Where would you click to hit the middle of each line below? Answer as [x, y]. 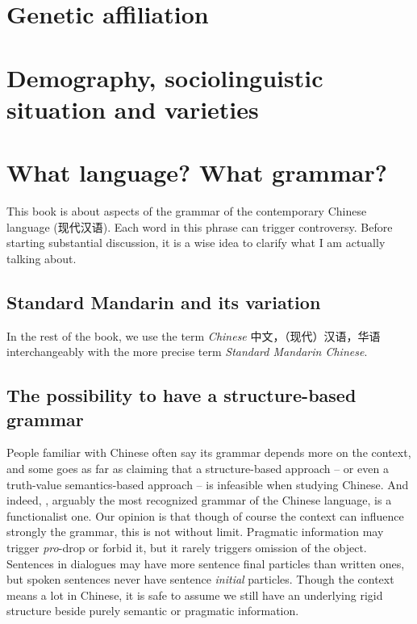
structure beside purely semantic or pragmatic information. [153, 611]
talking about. [42, 258]
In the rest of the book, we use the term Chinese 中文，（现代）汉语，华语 [194, 335]
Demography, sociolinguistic [165, 77]
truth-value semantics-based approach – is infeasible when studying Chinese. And [208, 484]
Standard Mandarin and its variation [164, 302]
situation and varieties [133, 109]
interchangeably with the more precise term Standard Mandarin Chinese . [187, 352]
